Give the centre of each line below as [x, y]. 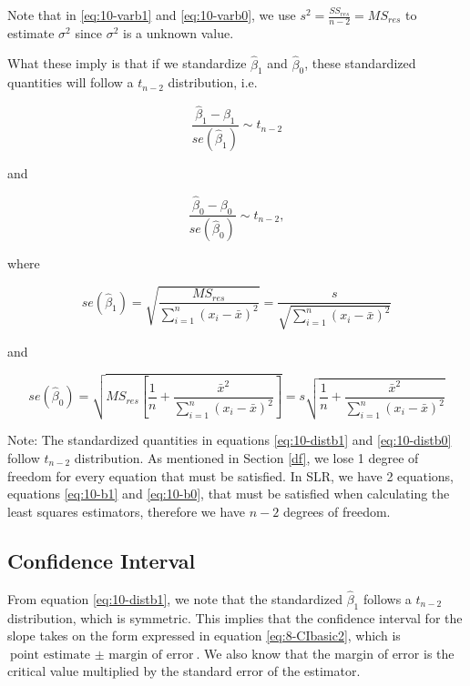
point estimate [51, 655]
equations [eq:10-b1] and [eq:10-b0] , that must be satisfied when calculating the [229, 494]
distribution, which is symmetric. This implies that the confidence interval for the [235, 617]
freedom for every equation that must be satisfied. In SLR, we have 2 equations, [231, 475]
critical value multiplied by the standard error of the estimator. [184, 671]
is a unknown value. [179, 32]
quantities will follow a [71, 82]
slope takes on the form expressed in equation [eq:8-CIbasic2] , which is [204, 636]
